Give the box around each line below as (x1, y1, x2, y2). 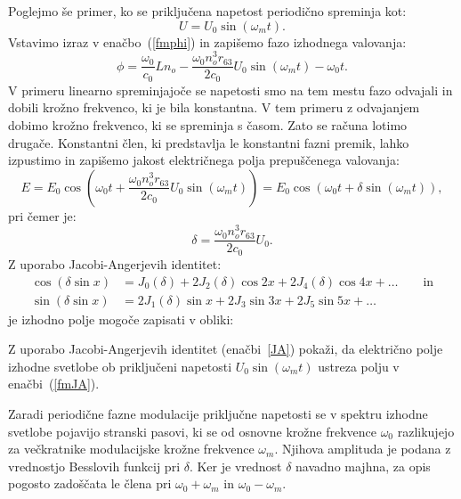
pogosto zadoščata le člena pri (8, 474, 172, 493)
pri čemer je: (8, 206, 77, 225)
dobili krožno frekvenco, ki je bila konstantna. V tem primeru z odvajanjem (8, 98, 420, 117)
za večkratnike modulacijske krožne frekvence (8, 439, 255, 458)
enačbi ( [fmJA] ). (8, 374, 100, 393)
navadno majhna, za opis (295, 456, 431, 475)
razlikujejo (397, 421, 455, 440)
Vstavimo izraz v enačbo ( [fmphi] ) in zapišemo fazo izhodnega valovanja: (8, 32, 407, 51)
